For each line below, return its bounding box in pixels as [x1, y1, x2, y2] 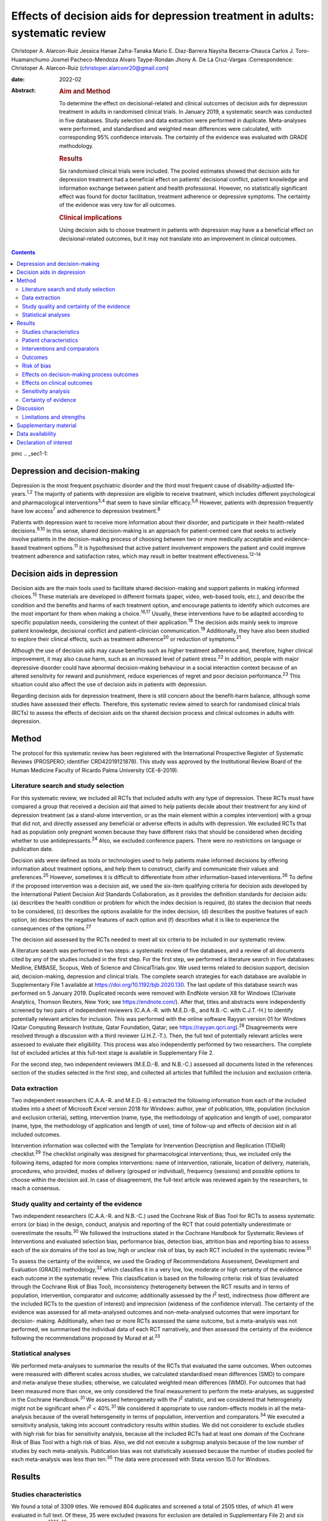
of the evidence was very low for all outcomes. [59, 201, 176, 209]
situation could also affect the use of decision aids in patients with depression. [11, 681, 208, 688]
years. [11, 490, 27, 498]
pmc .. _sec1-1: [11, 450, 49, 458]
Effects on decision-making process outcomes [22, 371, 139, 378]
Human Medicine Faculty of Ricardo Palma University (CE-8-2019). [11, 767, 179, 774]
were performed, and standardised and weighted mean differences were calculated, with [59, 125, 282, 132]
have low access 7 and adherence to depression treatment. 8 [11, 506, 160, 515]
